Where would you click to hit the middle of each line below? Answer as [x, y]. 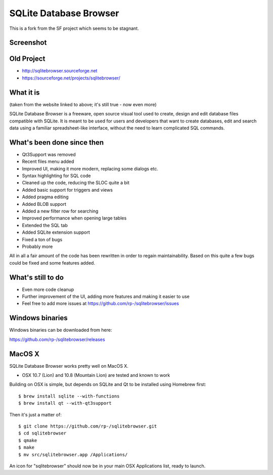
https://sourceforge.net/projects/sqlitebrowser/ [71, 78]
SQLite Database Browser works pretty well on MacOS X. [69, 366]
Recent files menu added [48, 161]
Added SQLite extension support [56, 232]
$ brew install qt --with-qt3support [65, 403]
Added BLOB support [44, 204]
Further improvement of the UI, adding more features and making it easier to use [106, 296]
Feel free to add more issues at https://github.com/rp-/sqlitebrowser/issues [101, 304]
